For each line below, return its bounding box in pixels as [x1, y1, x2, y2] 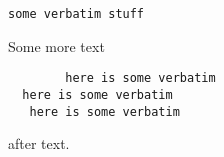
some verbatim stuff [8, 7, 145, 21]
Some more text [8, 35, 105, 56]
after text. [8, 133, 70, 154]
